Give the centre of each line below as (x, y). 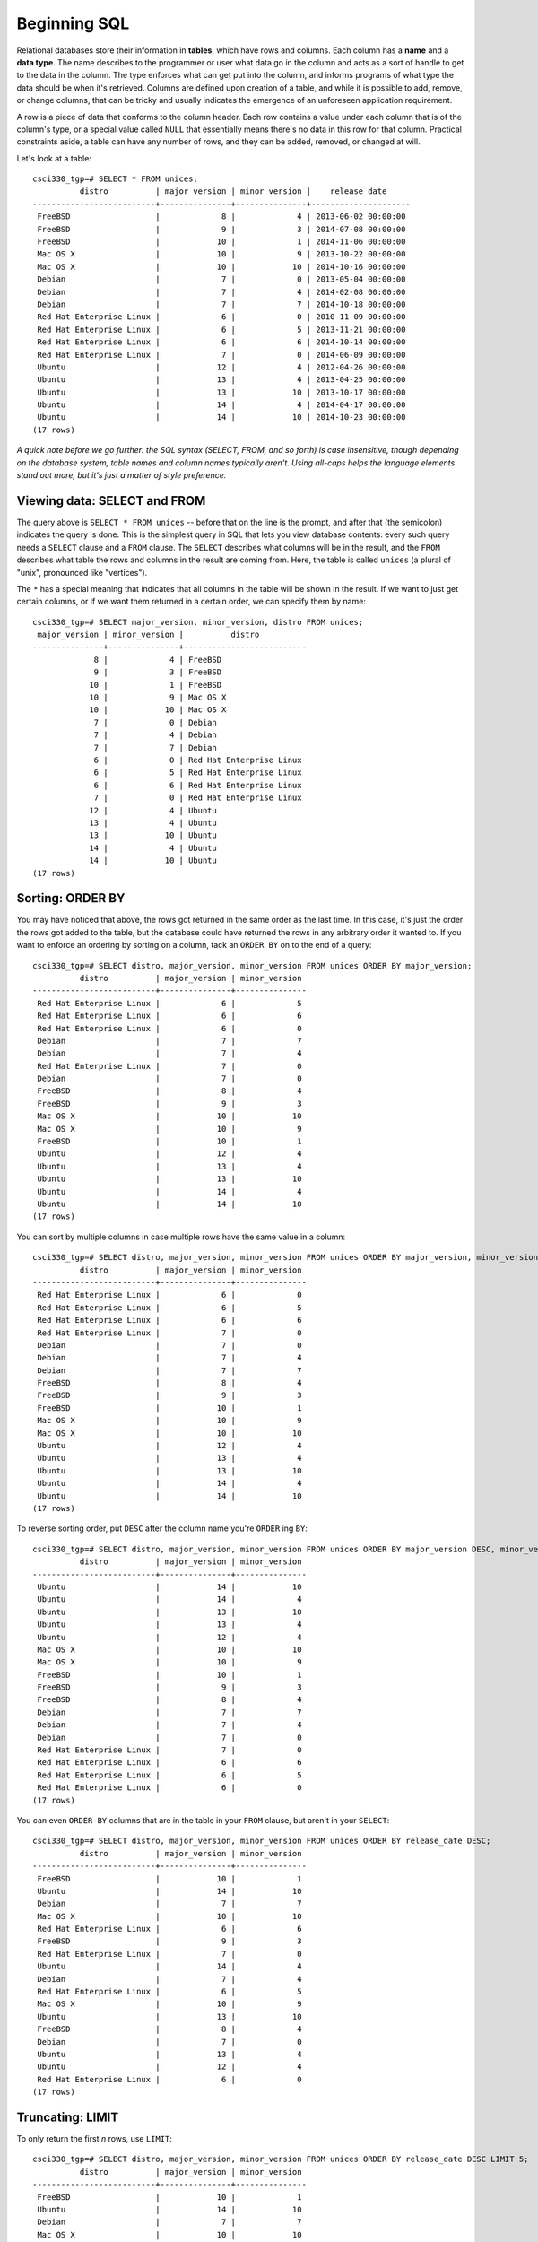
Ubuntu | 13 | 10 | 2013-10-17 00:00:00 (221, 392)
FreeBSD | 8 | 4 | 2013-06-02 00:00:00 (221, 217)
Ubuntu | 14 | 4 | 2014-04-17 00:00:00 (221, 405)
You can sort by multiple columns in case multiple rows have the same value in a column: (181, 1237)
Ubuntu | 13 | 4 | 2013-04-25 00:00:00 (221, 380)
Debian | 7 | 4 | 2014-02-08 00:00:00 (221, 292)
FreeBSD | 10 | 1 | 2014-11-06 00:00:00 (221, 242)
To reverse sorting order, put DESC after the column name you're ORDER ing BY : (162, 1528)
